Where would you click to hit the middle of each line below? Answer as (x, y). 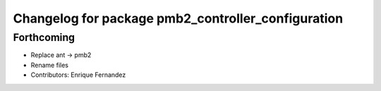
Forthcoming (44, 37)
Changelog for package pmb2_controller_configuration (178, 18)
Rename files (49, 65)
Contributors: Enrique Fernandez (78, 75)
